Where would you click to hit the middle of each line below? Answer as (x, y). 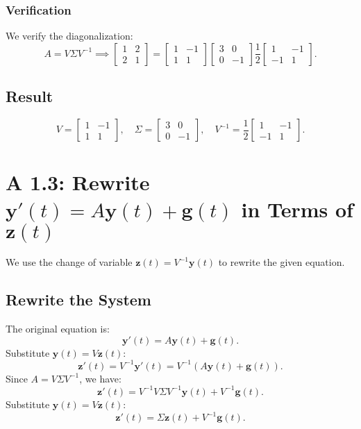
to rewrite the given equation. (282, 262)
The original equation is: (58, 329)
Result (30, 96)
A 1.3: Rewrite (78, 182)
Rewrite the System (78, 300)
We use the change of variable (69, 262)
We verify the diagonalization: (69, 36)
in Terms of (297, 209)
